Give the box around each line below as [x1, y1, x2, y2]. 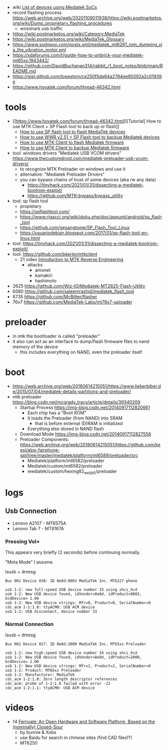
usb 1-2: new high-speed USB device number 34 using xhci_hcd [5, 650, 137, 655]
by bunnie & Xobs [19, 729, 56, 735]
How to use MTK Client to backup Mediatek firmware [19, 145, 129, 151]
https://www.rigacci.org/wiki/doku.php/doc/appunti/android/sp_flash [19, 214, 162, 220]
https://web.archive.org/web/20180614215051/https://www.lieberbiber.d [12, 383, 161, 389]
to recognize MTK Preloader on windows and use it [19, 166, 126, 172]
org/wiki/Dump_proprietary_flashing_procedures [12, 20, 112, 26]
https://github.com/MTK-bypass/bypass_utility [27, 192, 123, 198]
